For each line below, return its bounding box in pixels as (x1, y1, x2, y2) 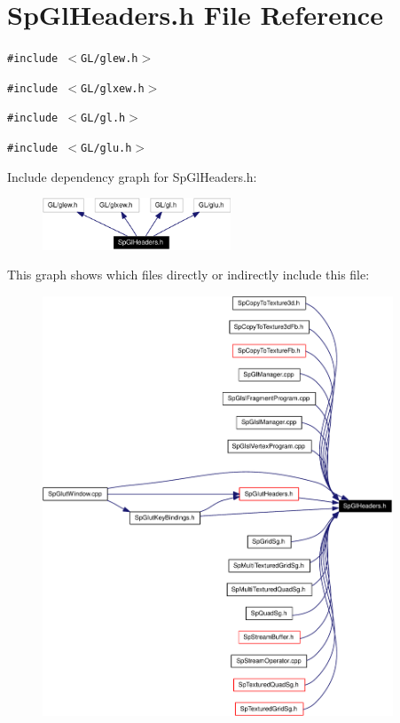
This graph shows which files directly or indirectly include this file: (7, 265, 370, 284)
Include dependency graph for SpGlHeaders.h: (7, 167, 257, 185)
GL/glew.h (81, 52, 138, 66)
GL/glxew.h (81, 82, 145, 95)
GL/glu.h (81, 142, 132, 155)
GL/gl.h (81, 112, 126, 125)
